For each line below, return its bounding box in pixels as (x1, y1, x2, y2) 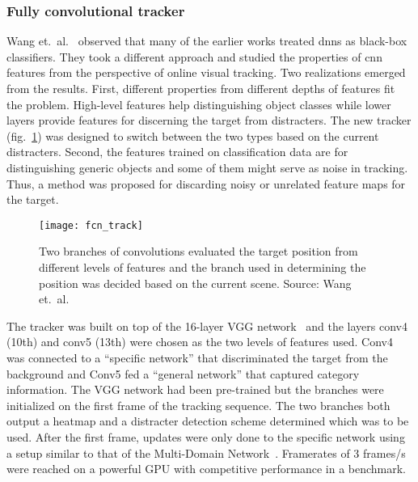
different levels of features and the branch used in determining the (39, 259, 366, 275)
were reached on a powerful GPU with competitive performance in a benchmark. (6, 460, 407, 477)
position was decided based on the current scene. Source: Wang (39, 274, 352, 291)
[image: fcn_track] (39, 219, 143, 231)
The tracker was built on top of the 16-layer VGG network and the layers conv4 (6, 317, 407, 334)
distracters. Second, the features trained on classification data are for (6, 143, 348, 160)
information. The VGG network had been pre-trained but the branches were (6, 381, 384, 398)
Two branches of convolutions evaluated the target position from (39, 243, 358, 260)
